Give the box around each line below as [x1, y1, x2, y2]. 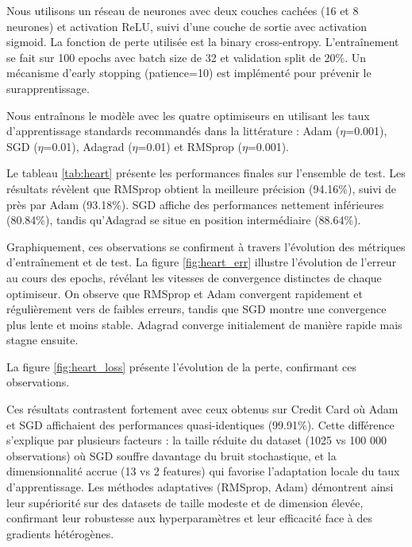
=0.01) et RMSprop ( [137, 138, 242, 154]
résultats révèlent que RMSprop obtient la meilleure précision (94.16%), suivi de [6, 180, 397, 196]
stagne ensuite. [6, 332, 79, 348]
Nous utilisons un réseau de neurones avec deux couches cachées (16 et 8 [6, 2, 359, 18]
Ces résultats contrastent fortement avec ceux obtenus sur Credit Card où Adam [6, 401, 399, 417]
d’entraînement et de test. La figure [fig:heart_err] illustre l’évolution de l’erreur [6, 254, 397, 270]
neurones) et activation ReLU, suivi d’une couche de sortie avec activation [6, 17, 368, 34]
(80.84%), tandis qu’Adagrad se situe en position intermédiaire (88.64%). [6, 211, 361, 228]
